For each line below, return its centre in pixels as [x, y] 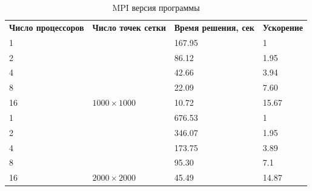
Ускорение [283, 27]
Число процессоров [47, 27]
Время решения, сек [214, 27]
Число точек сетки [129, 27]
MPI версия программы [156, 7]
